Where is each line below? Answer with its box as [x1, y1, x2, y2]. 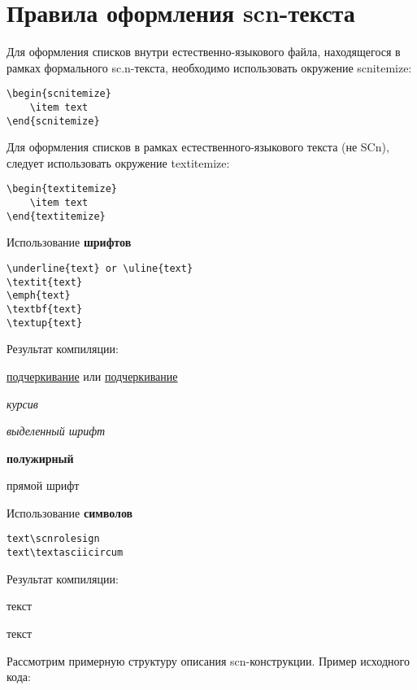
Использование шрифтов [7, 234, 132, 251]
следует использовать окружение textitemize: [7, 154, 230, 171]
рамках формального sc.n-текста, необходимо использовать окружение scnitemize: [7, 59, 412, 76]
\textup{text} [7, 317, 83, 329]
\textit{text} [7, 276, 83, 288]
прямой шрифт [7, 477, 80, 494]
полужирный [7, 449, 74, 466]
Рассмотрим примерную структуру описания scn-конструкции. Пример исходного [7, 652, 410, 669]
